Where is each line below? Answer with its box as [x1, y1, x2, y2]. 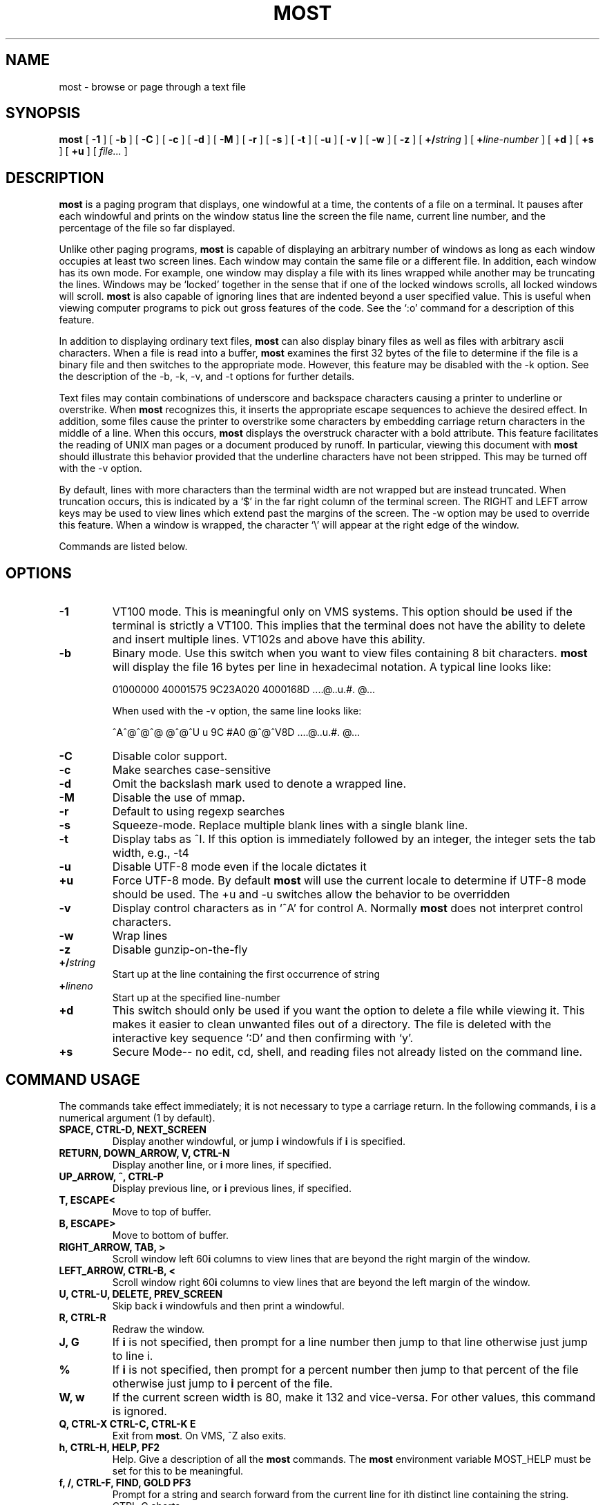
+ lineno [59, 980, 93, 992]
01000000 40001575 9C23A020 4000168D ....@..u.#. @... [112, 683, 375, 696]
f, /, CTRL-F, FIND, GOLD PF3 [59, 1476, 191, 1488]
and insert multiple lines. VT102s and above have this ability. [112, 632, 425, 647]
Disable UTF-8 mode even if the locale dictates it [112, 860, 367, 874]
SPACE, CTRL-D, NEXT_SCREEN [59, 1123, 207, 1135]
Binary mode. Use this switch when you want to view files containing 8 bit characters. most [112, 646, 588, 661]
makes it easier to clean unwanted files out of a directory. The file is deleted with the [112, 1017, 552, 1032]
